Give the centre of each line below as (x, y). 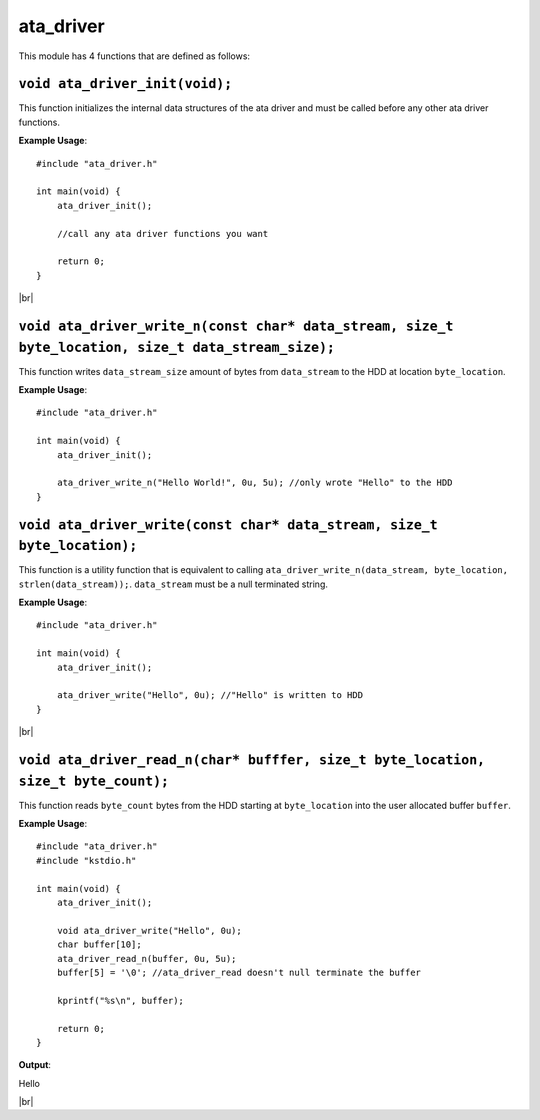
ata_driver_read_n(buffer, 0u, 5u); (146, 958)
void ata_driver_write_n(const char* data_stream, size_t (236, 326)
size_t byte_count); (94, 781)
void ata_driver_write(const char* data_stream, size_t (228, 524)
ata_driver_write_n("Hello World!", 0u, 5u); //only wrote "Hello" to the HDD (254, 483)
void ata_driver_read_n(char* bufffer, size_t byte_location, (251, 759)
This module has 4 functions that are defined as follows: (134, 56)
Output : (35, 1065)
